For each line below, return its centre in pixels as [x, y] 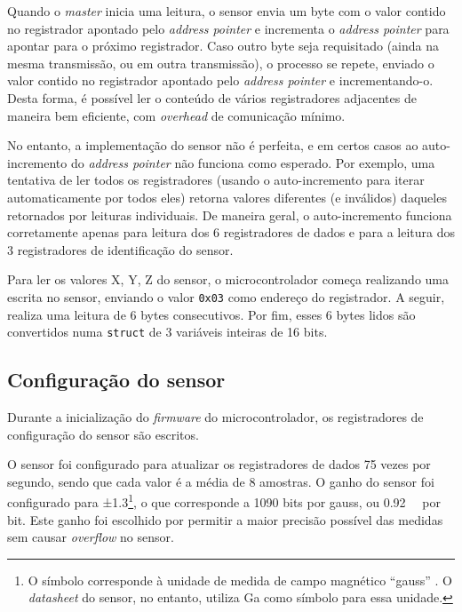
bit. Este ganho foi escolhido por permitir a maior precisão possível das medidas [225, 519]
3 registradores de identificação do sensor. [120, 249]
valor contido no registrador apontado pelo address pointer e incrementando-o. [220, 80]
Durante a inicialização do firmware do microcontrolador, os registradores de [215, 417]
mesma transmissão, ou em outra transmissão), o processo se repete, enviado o [221, 63]
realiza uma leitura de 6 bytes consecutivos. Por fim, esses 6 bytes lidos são [211, 314]
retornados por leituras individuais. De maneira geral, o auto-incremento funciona [230, 215]
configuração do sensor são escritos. [103, 434]
